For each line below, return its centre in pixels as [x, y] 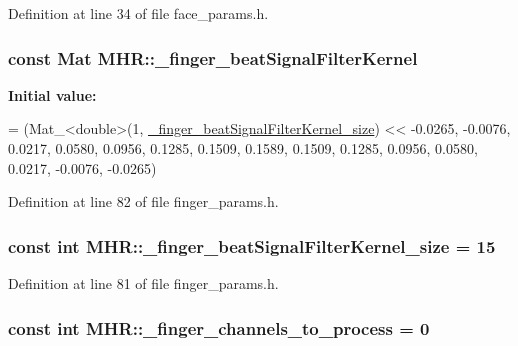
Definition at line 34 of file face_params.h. [138, 13]
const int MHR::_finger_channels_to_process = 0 [219, 327]
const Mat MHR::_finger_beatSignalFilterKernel [213, 57]
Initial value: [52, 94]
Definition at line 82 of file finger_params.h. [143, 201]
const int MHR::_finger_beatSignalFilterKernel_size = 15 [252, 245]
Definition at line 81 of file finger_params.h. [143, 283]
